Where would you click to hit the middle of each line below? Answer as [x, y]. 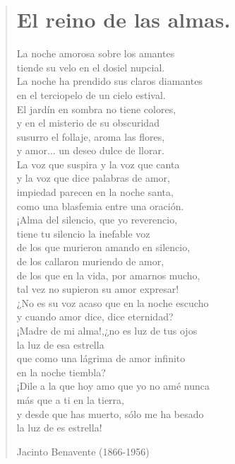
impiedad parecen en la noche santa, [95, 192]
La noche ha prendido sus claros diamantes [109, 81]
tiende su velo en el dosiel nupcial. [91, 67]
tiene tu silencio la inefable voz [83, 233]
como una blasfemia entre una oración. [100, 205]
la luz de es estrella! [59, 428]
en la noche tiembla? [61, 372]
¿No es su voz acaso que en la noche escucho [113, 302]
